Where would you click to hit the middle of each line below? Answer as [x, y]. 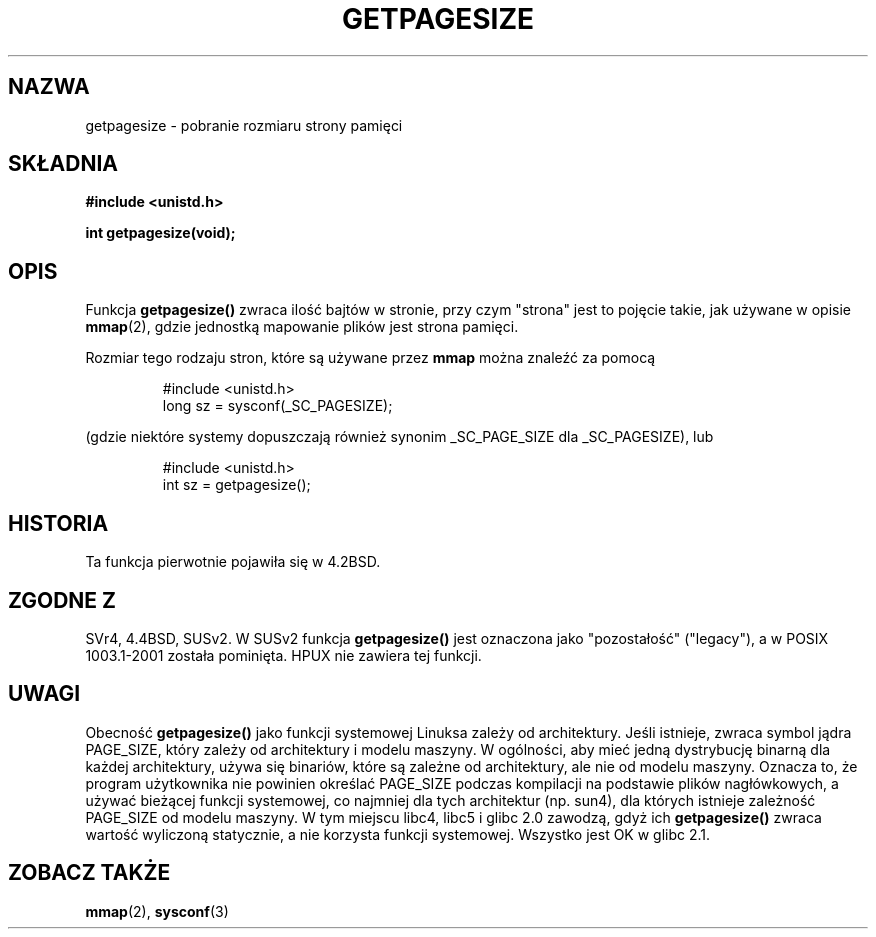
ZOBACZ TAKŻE [89, 873]
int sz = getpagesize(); [236, 485]
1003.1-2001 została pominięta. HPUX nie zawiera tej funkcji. [283, 655]
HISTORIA [58, 523]
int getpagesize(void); [160, 233]
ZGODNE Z [62, 600]
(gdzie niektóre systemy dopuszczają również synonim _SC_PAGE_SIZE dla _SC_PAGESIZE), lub [399, 437]
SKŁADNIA [63, 164]
